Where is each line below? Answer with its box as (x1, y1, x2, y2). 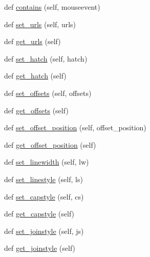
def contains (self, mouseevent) (4, 2, 100, 12)
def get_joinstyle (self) (4, 243, 76, 253)
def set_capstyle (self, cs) (4, 191, 84, 202)
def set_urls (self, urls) (4, 18, 76, 29)
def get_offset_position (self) (4, 139, 96, 150)
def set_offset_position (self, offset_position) (4, 122, 146, 133)
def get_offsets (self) (4, 105, 69, 115)
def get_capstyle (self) (4, 208, 75, 219)
